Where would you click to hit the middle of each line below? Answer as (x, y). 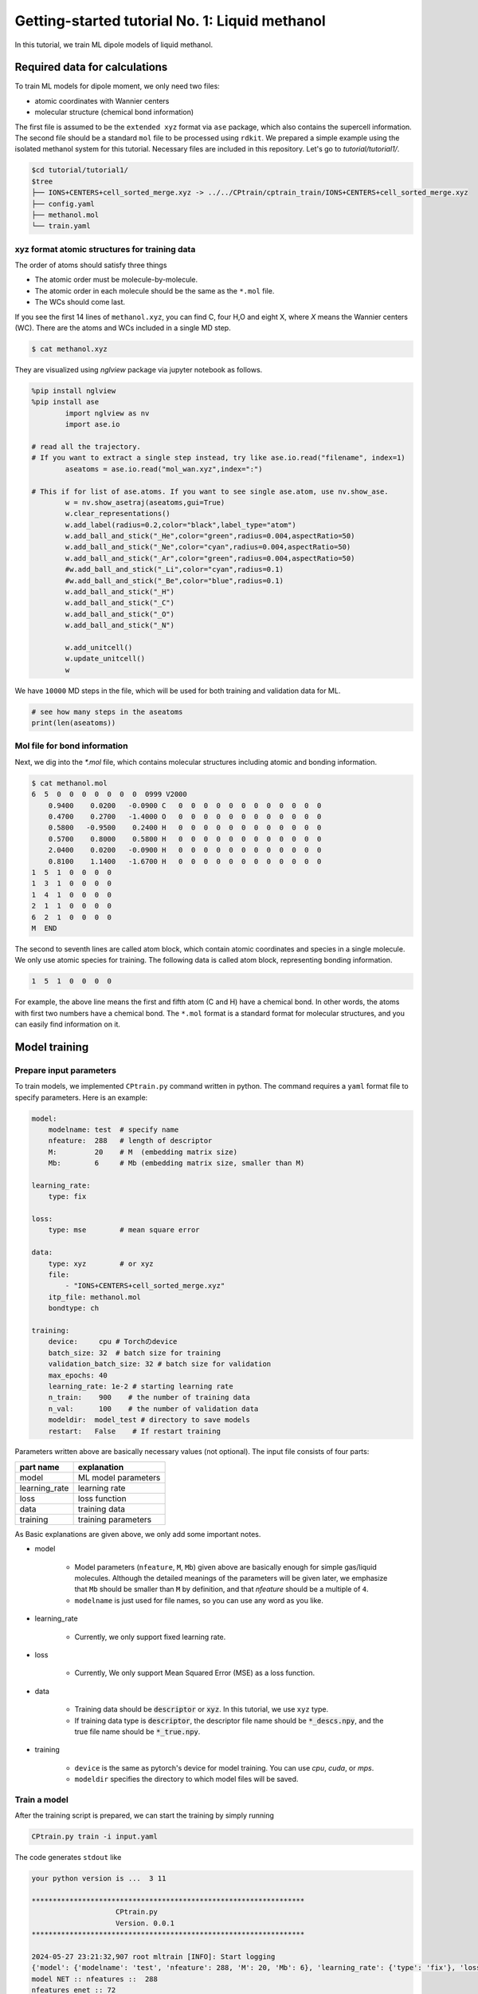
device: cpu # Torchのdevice (113, 1342)
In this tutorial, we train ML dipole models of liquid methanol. (114, 45)
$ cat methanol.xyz (69, 349)
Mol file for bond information (71, 746)
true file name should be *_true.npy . (137, 1732)
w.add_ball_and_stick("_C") (120, 603)
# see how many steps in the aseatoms (107, 711)
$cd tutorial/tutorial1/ (80, 170)
